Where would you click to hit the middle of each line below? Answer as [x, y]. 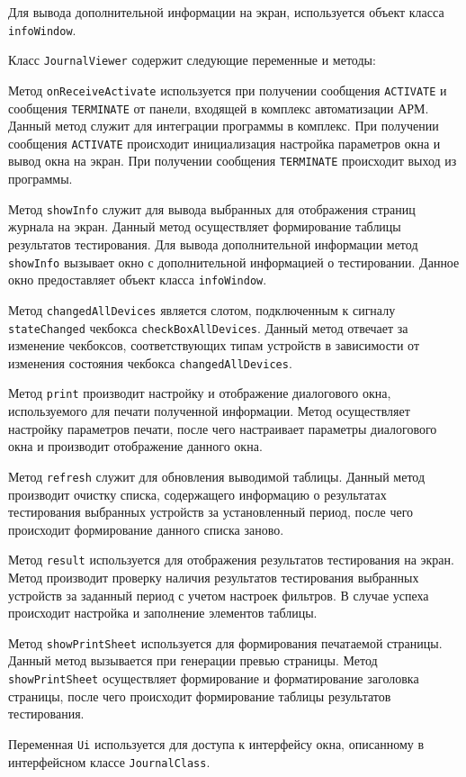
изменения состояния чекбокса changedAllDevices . [150, 362]
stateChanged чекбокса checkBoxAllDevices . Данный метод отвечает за [208, 327]
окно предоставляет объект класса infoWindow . [138, 280]
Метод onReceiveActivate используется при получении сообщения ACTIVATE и [228, 90]
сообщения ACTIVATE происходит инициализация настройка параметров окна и [224, 143]
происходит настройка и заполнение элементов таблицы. [163, 613]
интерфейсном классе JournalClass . [109, 761]
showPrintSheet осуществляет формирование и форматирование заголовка [214, 678]
